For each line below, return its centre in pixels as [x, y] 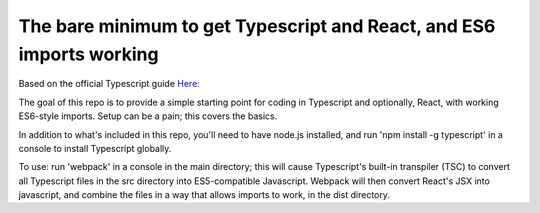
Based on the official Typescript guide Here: [109, 84]
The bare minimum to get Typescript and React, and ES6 [257, 26]
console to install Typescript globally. [95, 148]
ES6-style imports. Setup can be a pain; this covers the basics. [148, 116]
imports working [88, 54]
